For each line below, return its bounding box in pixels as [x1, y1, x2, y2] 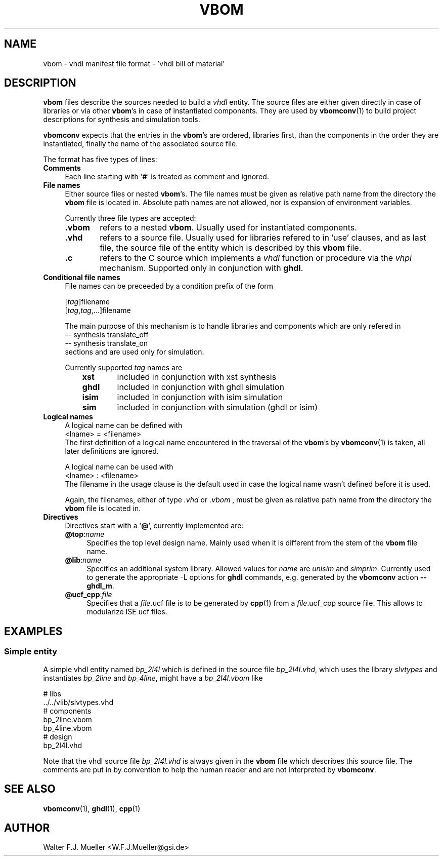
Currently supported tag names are [65, 363, 183, 372]
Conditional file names [43, 273, 120, 282]
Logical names [43, 412, 93, 421]
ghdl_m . [86, 581, 114, 591]
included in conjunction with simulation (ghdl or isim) [117, 402, 318, 413]
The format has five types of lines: [43, 155, 157, 164]
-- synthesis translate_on [65, 339, 148, 348]
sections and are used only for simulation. [65, 347, 204, 357]
